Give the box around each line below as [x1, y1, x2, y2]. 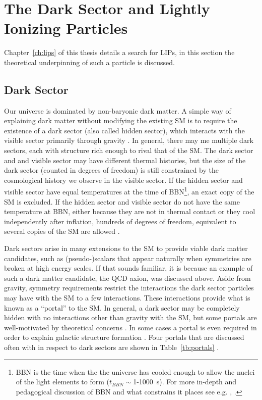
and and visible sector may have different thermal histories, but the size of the [4, 155, 246, 165]
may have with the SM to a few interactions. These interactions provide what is [4, 292, 250, 303]
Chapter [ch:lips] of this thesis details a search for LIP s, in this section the [4, 47, 235, 58]
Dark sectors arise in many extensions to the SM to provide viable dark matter [4, 243, 248, 254]
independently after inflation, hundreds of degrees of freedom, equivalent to [4, 216, 236, 226]
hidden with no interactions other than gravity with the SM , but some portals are [4, 312, 257, 323]
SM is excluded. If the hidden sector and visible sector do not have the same [4, 196, 240, 207]
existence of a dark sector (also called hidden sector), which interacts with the [4, 125, 245, 135]
